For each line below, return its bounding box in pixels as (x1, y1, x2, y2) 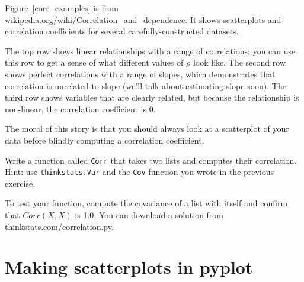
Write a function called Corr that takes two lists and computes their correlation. (5, 154, 297, 166)
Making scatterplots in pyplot (5, 255, 253, 279)
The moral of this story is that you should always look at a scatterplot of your (5, 122, 289, 135)
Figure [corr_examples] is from (5, 2, 119, 14)
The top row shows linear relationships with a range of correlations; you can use (5, 44, 296, 57)
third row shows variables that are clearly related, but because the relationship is (5, 91, 299, 103)
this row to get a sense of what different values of (5, 56, 184, 69)
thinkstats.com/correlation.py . (5, 220, 114, 232)
